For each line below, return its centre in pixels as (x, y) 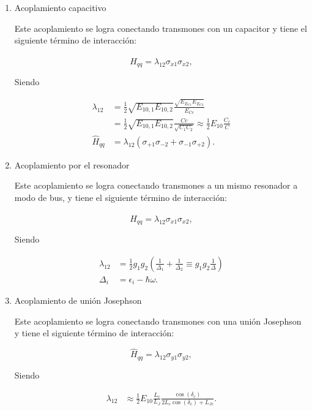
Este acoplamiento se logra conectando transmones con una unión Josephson (158, 321)
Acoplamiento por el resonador (72, 164)
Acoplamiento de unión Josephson (78, 300)
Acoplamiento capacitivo (60, 7)
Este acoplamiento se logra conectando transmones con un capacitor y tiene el (161, 28)
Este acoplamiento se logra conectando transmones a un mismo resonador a (156, 185)
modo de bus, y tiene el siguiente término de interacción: (121, 197)
